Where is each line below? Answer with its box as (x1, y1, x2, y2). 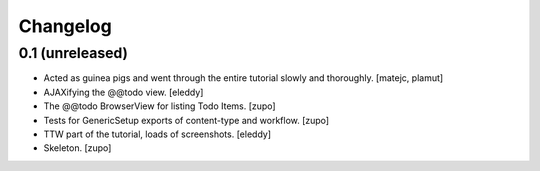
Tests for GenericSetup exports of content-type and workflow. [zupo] (43, 114, 330, 126)
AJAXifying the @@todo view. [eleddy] (43, 86, 204, 98)
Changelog (18, 15, 112, 37)
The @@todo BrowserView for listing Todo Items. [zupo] (43, 100, 276, 112)
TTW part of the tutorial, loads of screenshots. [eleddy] (43, 128, 272, 140)
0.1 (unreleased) (18, 44, 129, 62)
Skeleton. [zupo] (43, 142, 112, 154)
